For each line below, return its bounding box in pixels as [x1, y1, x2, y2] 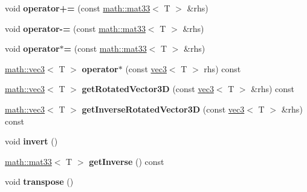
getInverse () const [89, 155, 164, 167]
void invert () [5, 135, 58, 147]
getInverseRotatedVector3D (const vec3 [82, 102, 245, 115]
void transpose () [5, 175, 74, 188]
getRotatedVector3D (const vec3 [82, 82, 214, 95]
